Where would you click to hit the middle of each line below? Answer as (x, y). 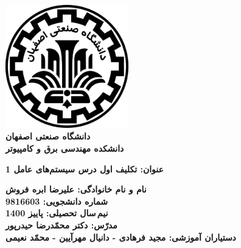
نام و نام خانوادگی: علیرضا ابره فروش (76, 189)
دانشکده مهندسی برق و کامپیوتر (65, 148)
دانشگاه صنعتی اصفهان (48, 136)
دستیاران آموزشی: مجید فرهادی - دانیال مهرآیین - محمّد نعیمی (121, 237)
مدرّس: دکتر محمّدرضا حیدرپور (61, 225)
